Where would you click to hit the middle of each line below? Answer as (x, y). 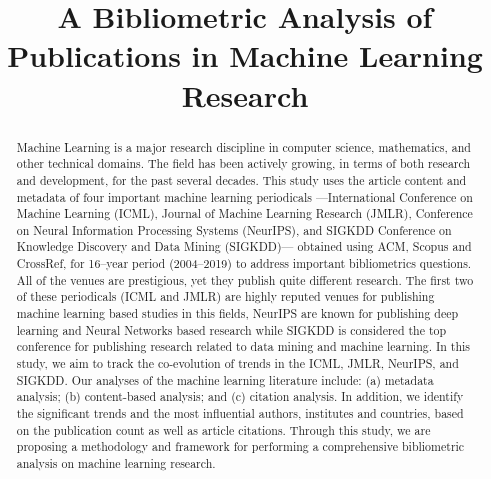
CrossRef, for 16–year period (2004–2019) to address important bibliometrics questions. (244, 263)
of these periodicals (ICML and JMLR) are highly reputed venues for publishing (225, 296)
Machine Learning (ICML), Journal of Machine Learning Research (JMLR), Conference (244, 213)
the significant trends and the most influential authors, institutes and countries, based (240, 413)
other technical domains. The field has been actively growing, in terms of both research (243, 163)
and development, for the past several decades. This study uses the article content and (241, 179)
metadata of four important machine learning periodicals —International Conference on (244, 196)
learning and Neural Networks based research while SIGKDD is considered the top (231, 329)
